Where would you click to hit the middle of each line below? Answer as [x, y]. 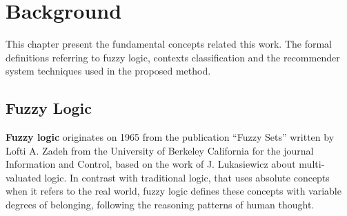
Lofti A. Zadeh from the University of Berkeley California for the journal [160, 150]
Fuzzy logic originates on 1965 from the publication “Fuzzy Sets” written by [170, 137]
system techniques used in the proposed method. [108, 71]
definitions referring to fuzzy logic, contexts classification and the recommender [173, 57]
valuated [23, 177]
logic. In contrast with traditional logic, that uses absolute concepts [187, 177]
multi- [312, 164]
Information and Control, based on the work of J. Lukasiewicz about [151, 164]
